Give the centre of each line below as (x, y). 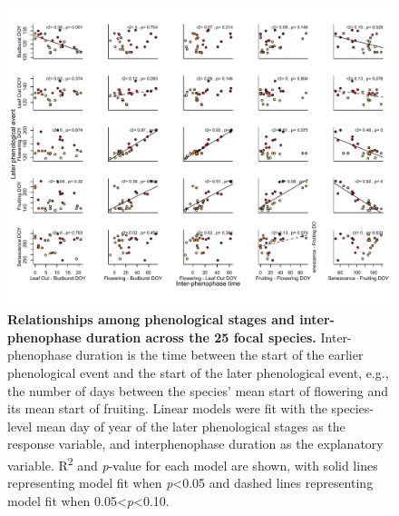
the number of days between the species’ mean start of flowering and (198, 390)
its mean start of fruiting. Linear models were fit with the (167, 408)
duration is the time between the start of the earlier (219, 355)
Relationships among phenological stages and (151, 319)
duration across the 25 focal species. (201, 337)
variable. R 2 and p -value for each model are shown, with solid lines (193, 463)
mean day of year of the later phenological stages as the (190, 426)
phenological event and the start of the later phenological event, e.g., (198, 372)
